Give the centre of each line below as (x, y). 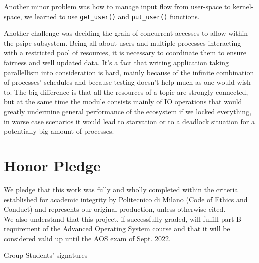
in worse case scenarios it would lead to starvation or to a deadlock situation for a (129, 121)
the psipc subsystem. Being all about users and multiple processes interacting (123, 43)
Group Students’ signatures (46, 255)
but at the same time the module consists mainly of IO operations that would (123, 102)
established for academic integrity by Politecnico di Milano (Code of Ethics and (126, 199)
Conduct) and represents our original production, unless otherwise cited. (115, 209)
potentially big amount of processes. (59, 131)
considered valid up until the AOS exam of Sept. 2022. (87, 238)
